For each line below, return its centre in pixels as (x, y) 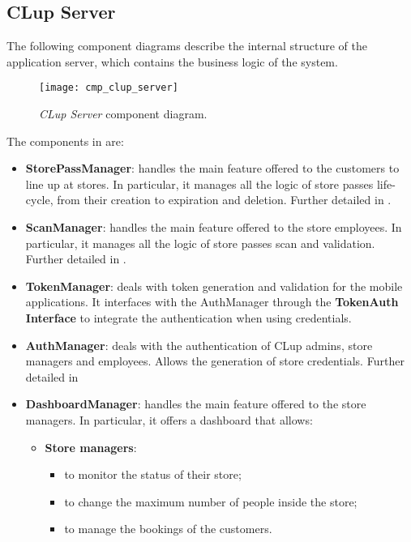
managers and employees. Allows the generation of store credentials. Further (215, 361)
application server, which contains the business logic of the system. (172, 61)
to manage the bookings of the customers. (168, 529)
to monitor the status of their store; (153, 474)
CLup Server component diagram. (123, 114)
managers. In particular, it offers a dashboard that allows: (169, 419)
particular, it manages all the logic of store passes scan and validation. (200, 243)
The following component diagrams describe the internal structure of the (187, 46)
